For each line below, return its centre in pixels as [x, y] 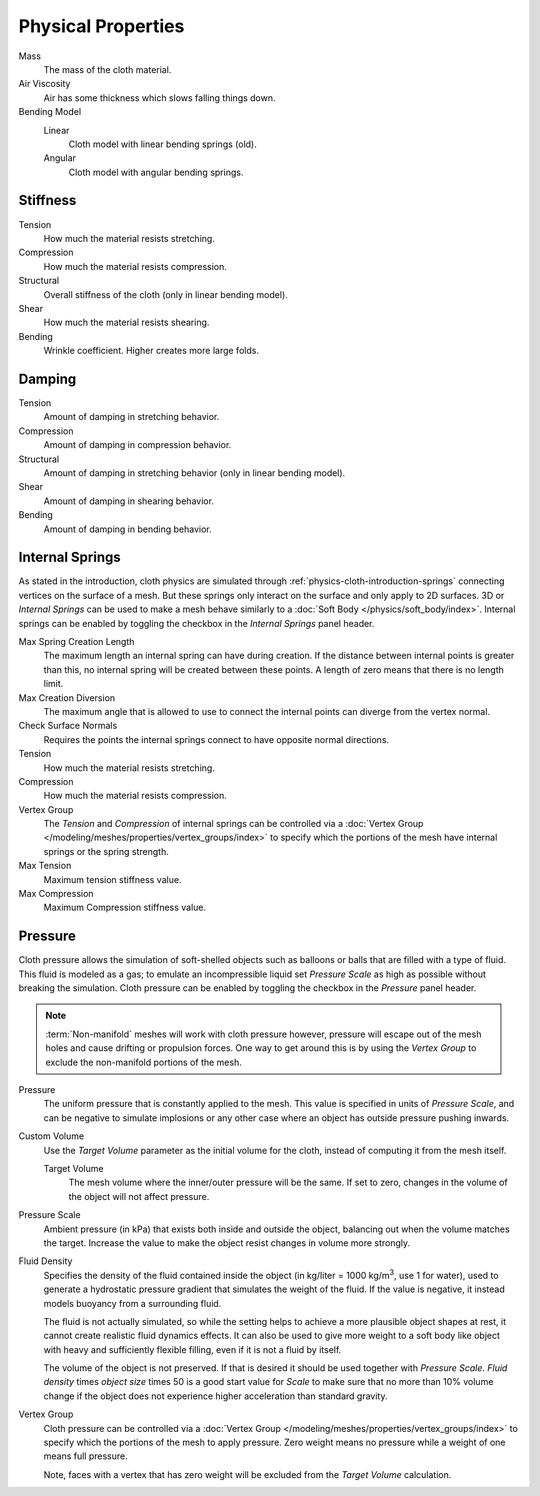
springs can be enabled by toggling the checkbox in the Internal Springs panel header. [196, 623]
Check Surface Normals [68, 726]
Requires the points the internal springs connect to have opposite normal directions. [216, 739]
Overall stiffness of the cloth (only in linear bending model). [166, 294]
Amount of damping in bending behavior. [127, 529]
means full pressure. [86, 1456]
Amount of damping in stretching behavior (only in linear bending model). [194, 472]
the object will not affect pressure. [139, 1196]
